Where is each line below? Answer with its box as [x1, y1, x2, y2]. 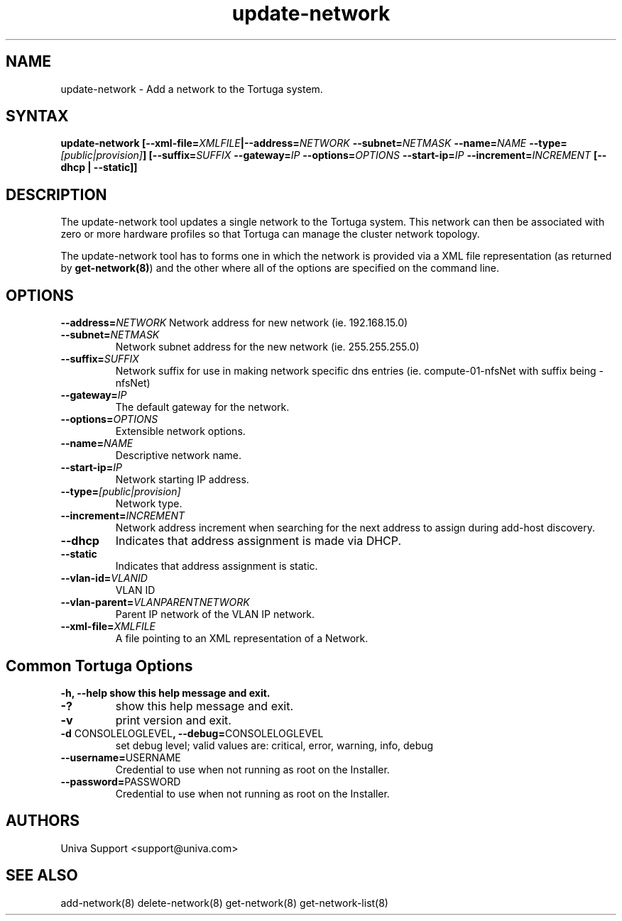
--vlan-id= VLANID [60, 572, 148, 585]
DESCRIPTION [6, 185, 107, 204]
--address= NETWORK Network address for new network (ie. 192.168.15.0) [60, 316, 408, 329]
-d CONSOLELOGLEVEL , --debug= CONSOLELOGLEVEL [60, 727, 324, 739]
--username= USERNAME [60, 751, 181, 763]
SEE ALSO [6, 866, 78, 885]
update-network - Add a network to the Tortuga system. [60, 82, 323, 95]
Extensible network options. [115, 425, 246, 438]
